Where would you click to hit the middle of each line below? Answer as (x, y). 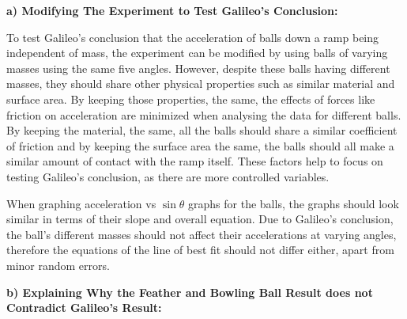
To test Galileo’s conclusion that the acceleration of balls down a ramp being (193, 37)
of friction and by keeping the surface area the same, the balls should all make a (200, 145)
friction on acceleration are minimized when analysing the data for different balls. (204, 114)
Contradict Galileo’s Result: (84, 308)
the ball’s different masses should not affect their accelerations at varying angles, (202, 234)
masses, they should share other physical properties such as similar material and (201, 84)
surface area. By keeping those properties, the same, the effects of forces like (191, 99)
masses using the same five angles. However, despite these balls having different (198, 68)
